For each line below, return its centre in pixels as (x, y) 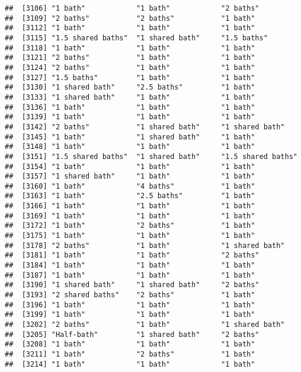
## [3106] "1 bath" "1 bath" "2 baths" (132, 8)
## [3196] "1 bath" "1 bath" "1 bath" (130, 305)
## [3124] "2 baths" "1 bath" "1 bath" (130, 67)
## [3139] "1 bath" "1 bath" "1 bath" (130, 117)
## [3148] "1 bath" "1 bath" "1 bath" (130, 147)
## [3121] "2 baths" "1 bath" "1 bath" (130, 58)
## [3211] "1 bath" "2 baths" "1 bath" (130, 354)
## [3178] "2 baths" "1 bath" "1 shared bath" (145, 245)
